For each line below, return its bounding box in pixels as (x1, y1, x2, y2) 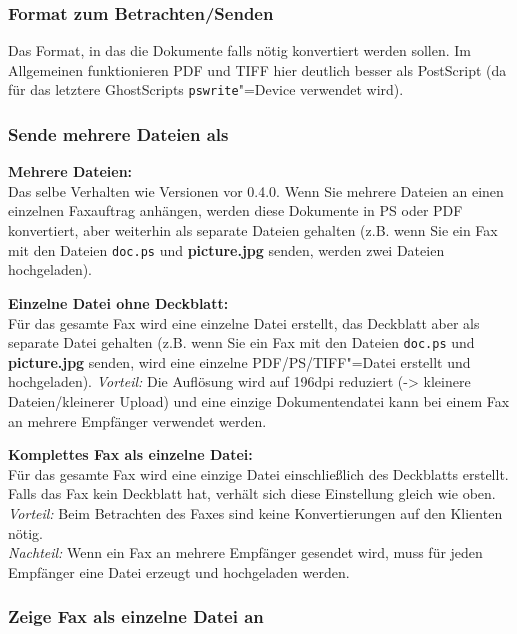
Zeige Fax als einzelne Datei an (8, 604, 264, 629)
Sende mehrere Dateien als (8, 121, 229, 146)
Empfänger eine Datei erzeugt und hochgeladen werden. (8, 561, 350, 582)
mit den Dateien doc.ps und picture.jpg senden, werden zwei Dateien (8, 239, 445, 260)
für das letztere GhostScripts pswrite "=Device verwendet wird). (8, 79, 404, 100)
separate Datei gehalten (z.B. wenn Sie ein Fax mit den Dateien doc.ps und (8, 332, 475, 353)
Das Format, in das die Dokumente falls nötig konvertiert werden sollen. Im (8, 40, 472, 61)
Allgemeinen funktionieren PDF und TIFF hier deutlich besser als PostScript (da (8, 59, 507, 80)
